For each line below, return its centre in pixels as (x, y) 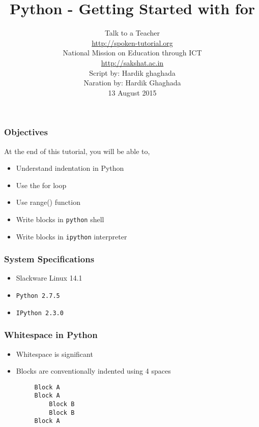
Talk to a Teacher (132, 33)
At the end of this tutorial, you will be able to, (77, 151)
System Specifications (49, 259)
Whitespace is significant (54, 354)
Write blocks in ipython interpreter (71, 236)
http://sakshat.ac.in (132, 62)
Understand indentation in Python (70, 168)
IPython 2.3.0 (40, 313)
